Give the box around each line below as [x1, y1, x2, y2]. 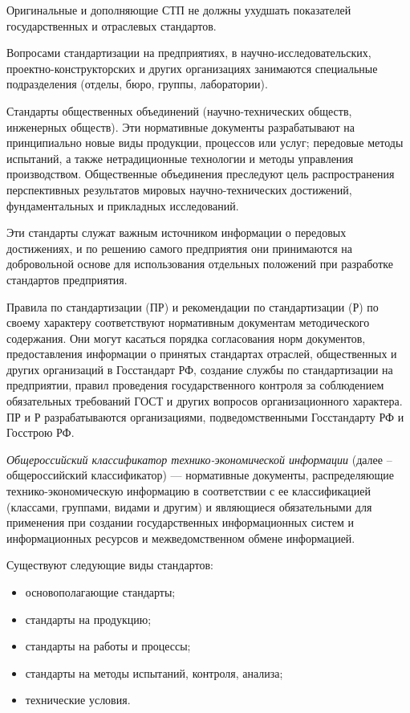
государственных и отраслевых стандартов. [6, 17, 217, 34]
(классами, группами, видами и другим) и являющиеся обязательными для [6, 498, 372, 515]
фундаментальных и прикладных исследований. [6, 197, 239, 214]
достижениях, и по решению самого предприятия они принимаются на [6, 239, 353, 256]
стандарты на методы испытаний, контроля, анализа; [25, 664, 283, 681]
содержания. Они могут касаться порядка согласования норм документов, [6, 329, 366, 346]
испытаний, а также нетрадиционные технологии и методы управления [6, 149, 354, 166]
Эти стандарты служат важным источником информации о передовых [6, 224, 347, 241]
